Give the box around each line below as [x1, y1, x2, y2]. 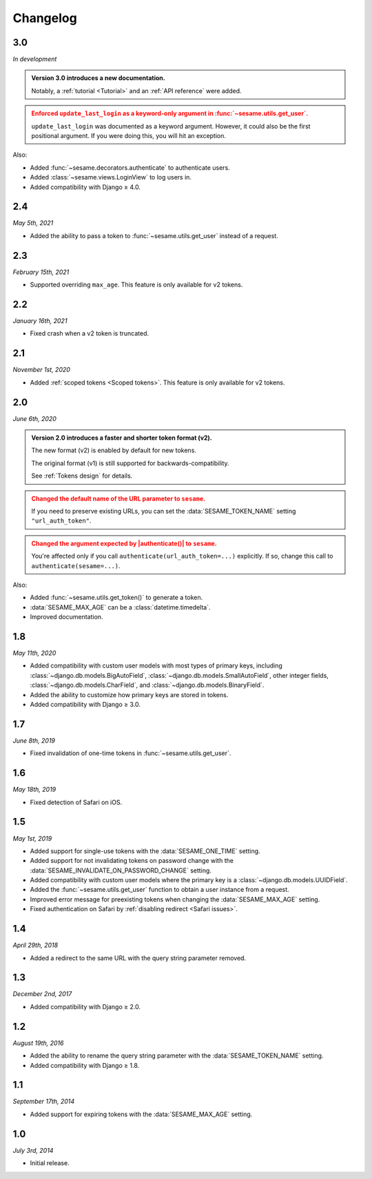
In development [12, 55, 57, 64]
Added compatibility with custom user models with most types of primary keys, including [30, 661, 282, 670]
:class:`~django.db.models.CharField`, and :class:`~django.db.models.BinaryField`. [30, 681, 265, 690]
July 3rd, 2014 [12, 1146, 54, 1154]
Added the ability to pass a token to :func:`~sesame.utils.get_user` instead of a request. [30, 231, 278, 240]
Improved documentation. [30, 613, 103, 621]
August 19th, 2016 [12, 1039, 64, 1047]
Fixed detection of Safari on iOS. [30, 798, 123, 806]
